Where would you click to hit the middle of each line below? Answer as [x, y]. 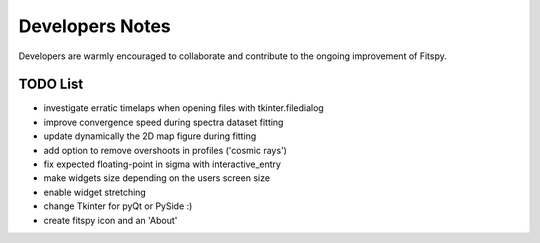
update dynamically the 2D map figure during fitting [150, 136]
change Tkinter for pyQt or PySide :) [118, 206]
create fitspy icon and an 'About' [110, 220]
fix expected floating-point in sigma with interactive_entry [162, 164]
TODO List [51, 84]
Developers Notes [95, 26]
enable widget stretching [95, 192]
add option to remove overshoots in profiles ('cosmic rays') [165, 150]
